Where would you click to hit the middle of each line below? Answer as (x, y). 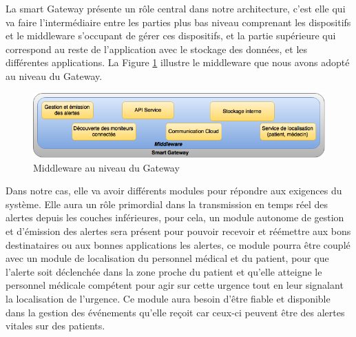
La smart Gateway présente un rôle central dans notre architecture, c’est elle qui (176, 8)
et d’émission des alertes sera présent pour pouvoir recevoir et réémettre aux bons (178, 231)
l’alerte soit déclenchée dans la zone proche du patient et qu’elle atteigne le (164, 271)
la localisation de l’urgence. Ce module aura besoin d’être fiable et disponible (168, 298)
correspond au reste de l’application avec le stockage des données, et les (157, 49)
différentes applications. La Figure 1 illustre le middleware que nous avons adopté (178, 62)
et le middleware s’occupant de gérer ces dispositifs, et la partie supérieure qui (171, 35)
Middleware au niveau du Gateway (106, 167)
